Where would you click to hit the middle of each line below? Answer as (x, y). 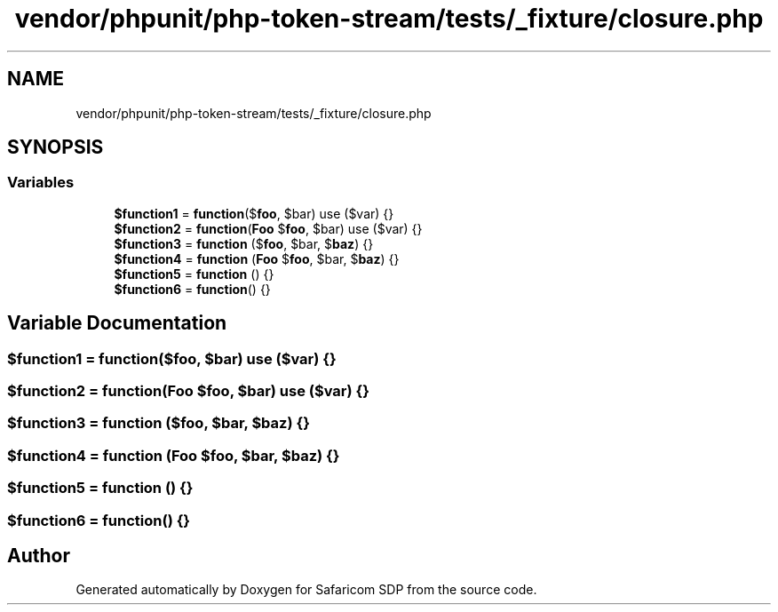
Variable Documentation (117, 323)
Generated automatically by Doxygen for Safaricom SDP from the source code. (306, 590)
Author (39, 555)
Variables (41, 183)
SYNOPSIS (56, 147)
